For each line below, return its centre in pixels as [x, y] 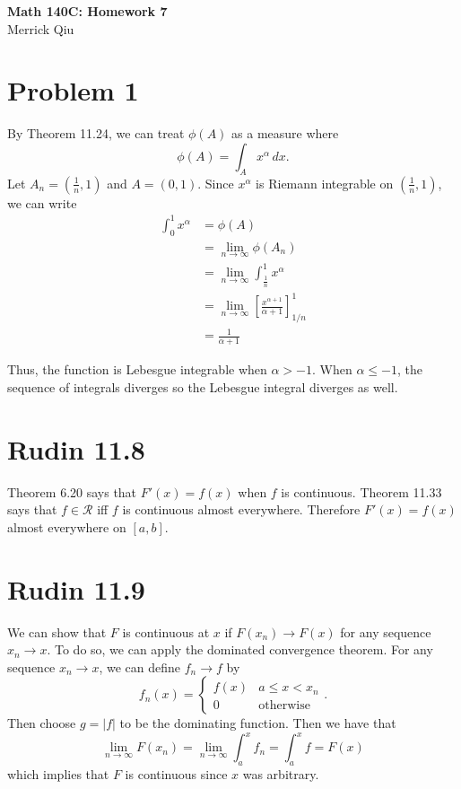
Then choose [42, 723]
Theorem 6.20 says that [72, 491]
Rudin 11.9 [76, 588]
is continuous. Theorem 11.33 [361, 491]
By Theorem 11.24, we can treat [96, 133]
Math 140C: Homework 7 [87, 11]
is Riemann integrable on [325, 183]
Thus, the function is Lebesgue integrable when [137, 369]
